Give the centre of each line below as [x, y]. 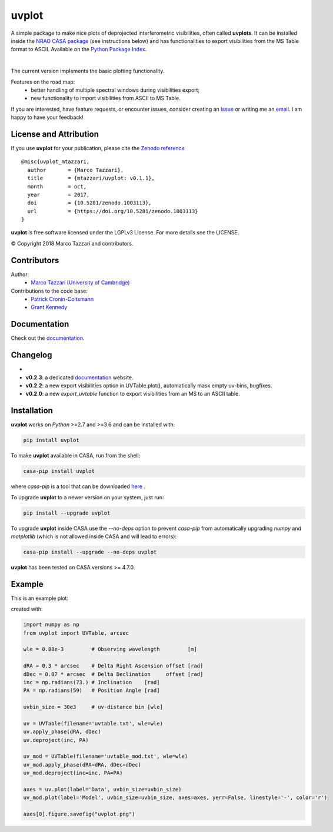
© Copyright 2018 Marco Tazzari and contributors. [72, 243]
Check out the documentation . [48, 338]
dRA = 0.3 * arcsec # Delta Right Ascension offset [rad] [113, 666]
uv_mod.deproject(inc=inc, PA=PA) [73, 773]
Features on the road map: [43, 82]
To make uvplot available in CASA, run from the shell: [76, 456]
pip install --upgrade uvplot [67, 513]
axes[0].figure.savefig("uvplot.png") [79, 814]
